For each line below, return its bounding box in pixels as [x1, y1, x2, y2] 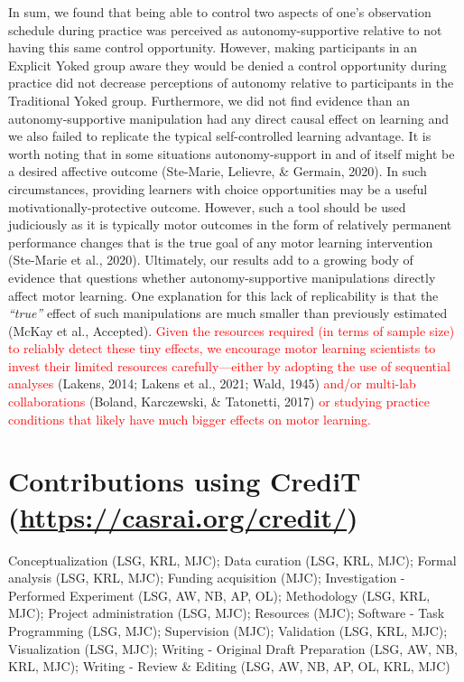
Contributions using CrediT [8, 462, 361, 500]
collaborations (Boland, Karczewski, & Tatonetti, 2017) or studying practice [8, 392, 430, 411]
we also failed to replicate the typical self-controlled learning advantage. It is [8, 126, 432, 145]
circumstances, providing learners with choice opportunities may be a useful [8, 179, 428, 198]
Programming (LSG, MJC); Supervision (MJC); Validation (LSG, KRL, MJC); [8, 621, 448, 640]
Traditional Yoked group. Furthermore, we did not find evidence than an [8, 90, 410, 109]
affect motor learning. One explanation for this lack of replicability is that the [8, 285, 439, 304]
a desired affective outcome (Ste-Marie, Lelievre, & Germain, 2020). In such [8, 162, 427, 181]
